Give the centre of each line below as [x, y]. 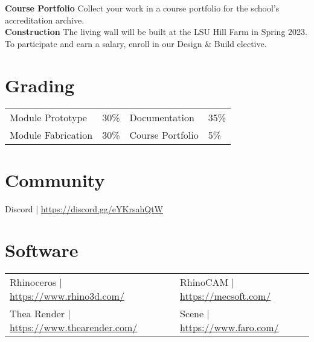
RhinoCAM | [207, 282]
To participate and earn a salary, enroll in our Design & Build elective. [136, 43]
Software [42, 250]
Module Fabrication [51, 135]
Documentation [162, 117]
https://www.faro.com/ [229, 328]
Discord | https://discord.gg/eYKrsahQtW [84, 208]
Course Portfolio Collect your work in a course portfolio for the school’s [142, 8]
